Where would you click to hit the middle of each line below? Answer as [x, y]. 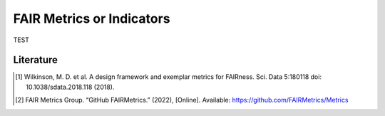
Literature [36, 60]
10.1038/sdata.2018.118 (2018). [70, 87]
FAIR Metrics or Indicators [92, 19]
